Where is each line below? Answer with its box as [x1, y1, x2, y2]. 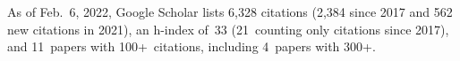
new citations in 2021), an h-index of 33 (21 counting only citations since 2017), [7, 19, 449, 38]
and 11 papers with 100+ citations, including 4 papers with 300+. [7, 37, 376, 56]
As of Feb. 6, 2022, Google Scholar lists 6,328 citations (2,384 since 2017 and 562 [7, 3, 453, 20]
